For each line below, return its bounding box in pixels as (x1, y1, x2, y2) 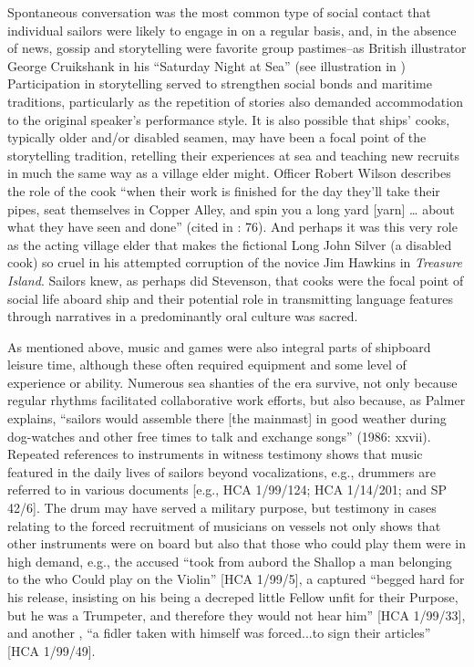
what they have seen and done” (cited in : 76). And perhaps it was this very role (7, 217, 458, 236)
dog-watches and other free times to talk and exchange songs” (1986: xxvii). (7, 426, 431, 445)
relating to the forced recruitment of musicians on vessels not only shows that (7, 516, 441, 535)
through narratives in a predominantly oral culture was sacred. (7, 307, 358, 326)
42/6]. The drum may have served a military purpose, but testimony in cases (7, 498, 437, 517)
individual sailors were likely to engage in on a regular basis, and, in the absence (7, 20, 457, 39)
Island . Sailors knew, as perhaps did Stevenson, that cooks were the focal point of (7, 270, 464, 289)
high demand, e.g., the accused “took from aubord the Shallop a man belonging (7, 551, 452, 570)
